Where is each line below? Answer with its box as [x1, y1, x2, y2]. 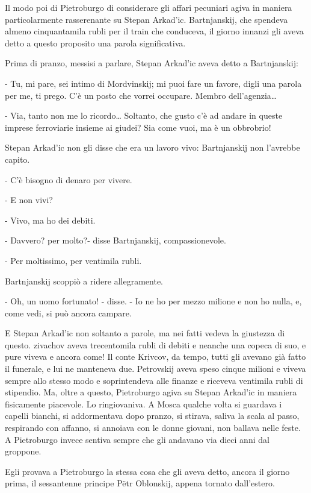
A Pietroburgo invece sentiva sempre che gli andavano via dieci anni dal [5, 433, 269, 445]
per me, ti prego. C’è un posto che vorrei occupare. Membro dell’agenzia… [5, 89, 277, 101]
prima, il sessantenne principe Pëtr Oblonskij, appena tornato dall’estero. [5, 477, 275, 489]
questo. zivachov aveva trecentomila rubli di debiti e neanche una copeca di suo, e [5, 338, 306, 351]
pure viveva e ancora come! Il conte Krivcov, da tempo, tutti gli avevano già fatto [5, 350, 306, 363]
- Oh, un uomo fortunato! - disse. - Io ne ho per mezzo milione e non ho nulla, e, [5, 295, 302, 307]
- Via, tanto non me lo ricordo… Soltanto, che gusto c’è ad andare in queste [5, 109, 283, 122]
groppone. [5, 445, 42, 457]
